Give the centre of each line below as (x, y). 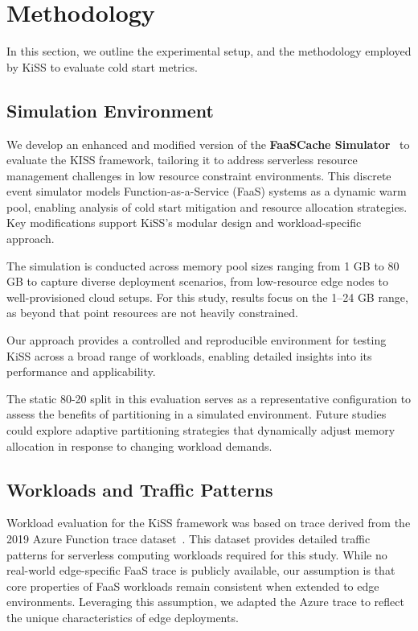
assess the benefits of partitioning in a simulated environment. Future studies (197, 414)
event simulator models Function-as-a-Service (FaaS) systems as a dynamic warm (207, 191)
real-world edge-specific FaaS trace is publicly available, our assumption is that (201, 570)
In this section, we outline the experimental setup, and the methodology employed (209, 51)
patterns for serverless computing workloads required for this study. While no (197, 554)
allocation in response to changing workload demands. (139, 445)
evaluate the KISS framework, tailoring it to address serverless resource (182, 160)
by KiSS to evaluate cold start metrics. (102, 66)
